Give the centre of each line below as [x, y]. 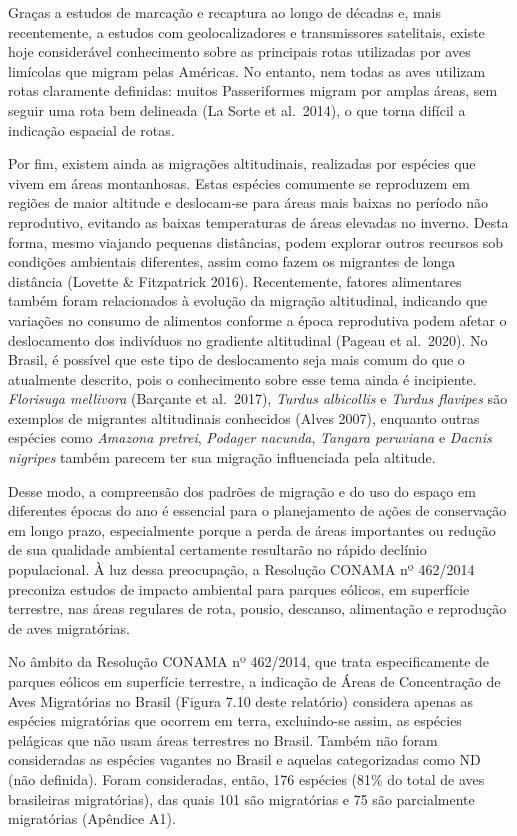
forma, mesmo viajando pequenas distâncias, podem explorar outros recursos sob [256, 241]
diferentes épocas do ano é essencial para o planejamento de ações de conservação [257, 510]
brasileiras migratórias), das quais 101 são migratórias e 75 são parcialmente [241, 798]
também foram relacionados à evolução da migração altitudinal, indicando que [248, 300]
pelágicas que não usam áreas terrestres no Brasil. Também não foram [223, 739]
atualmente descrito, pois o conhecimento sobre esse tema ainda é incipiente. [242, 378]
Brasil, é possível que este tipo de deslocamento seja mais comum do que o [236, 359]
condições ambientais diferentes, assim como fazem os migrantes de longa [232, 261]
